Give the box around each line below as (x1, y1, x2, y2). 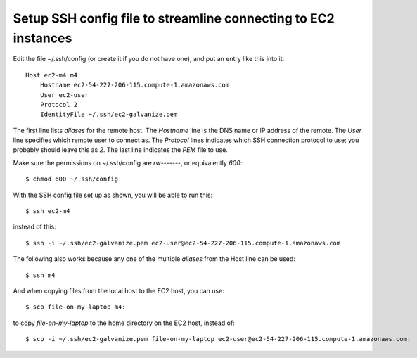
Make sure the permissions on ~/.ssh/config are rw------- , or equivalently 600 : (13, 158, 243, 167)
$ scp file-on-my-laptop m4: (25, 303, 126, 311)
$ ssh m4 (25, 271, 56, 279)
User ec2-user (39, 91, 89, 98)
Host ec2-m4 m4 (25, 71, 78, 79)
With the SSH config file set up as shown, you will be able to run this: (13, 191, 213, 199)
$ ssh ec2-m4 (25, 207, 70, 215)
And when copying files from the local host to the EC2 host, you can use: (13, 286, 224, 295)
